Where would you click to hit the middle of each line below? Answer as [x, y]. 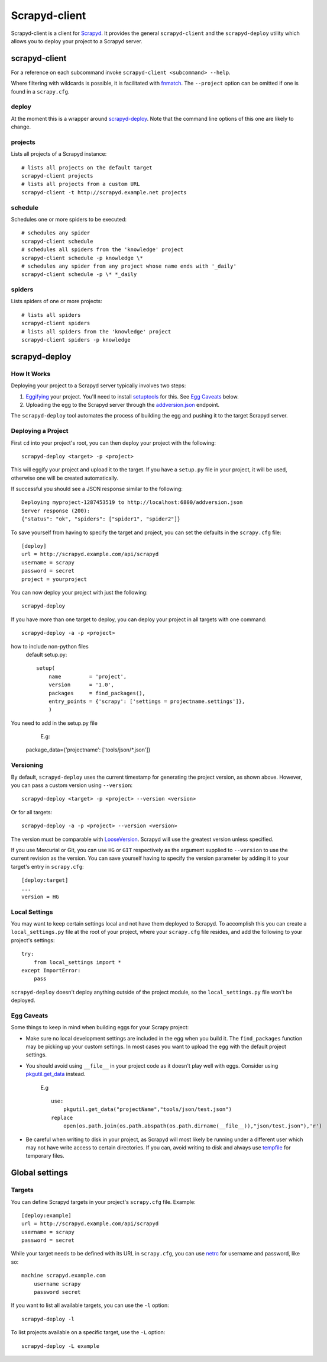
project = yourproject [54, 579]
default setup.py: [46, 654]
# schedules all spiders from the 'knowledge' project [103, 250]
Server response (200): [56, 510]
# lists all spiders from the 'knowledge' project [96, 331]
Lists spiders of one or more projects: [57, 301]
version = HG [40, 897]
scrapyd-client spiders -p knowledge [76, 340]
